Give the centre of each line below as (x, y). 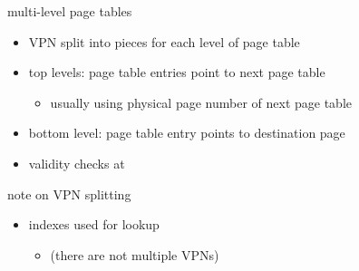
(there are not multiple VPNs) (135, 254)
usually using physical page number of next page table (201, 102)
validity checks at (77, 163)
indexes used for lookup (94, 224)
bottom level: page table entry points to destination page (187, 133)
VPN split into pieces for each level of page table (164, 41)
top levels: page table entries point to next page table (177, 72)
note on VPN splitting (69, 194)
